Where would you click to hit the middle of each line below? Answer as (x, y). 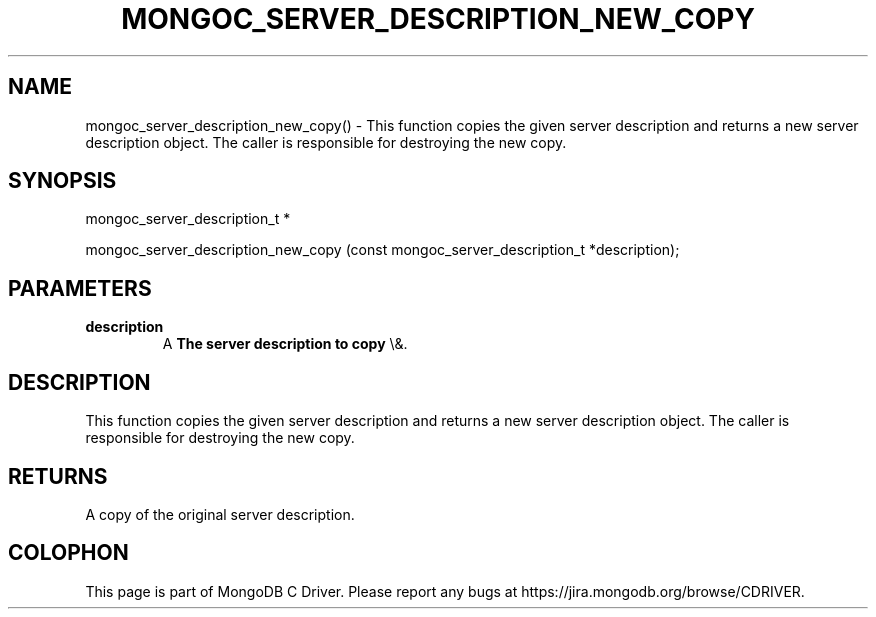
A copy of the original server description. (220, 514)
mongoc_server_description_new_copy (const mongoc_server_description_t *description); (382, 250)
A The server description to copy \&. (285, 344)
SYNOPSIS (62, 181)
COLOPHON (68, 553)
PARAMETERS (80, 288)
